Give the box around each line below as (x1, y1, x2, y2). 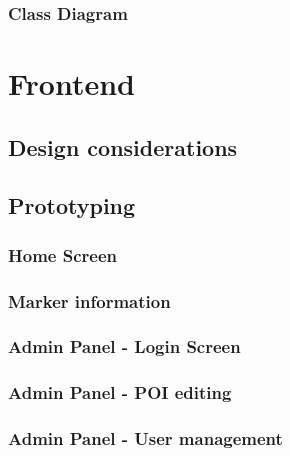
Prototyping (8, 190, 136, 221)
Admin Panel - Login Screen (8, 334, 241, 359)
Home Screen (8, 242, 117, 267)
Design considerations (8, 131, 238, 162)
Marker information (8, 288, 171, 313)
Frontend (8, 63, 136, 104)
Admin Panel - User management (8, 426, 283, 451)
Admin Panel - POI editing (8, 380, 232, 405)
